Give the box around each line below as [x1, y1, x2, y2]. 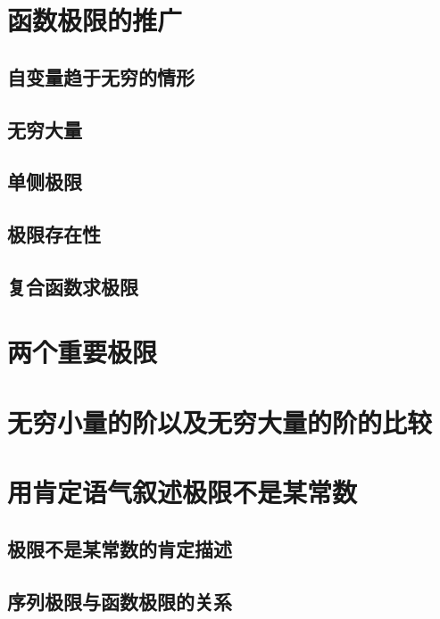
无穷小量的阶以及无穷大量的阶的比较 [7, 403, 433, 440]
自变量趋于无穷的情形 [7, 62, 195, 90]
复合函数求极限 [7, 272, 138, 300]
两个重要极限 [7, 334, 158, 370]
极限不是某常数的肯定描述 [7, 534, 232, 562]
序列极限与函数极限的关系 [7, 587, 232, 615]
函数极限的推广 [7, 2, 183, 38]
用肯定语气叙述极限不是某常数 [7, 474, 358, 510]
